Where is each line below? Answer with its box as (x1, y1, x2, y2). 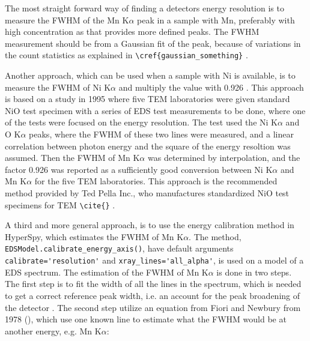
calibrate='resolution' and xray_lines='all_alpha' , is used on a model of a (5, 254, 304, 267)
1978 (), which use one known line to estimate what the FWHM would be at (5, 313, 287, 325)
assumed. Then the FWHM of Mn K (5, 151, 140, 164)
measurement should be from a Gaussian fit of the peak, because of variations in (5, 37, 301, 49)
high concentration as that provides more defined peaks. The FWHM (5, 25, 260, 38)
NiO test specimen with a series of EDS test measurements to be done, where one (5, 104, 306, 116)
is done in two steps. (216, 265, 292, 278)
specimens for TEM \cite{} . (5, 198, 115, 211)
